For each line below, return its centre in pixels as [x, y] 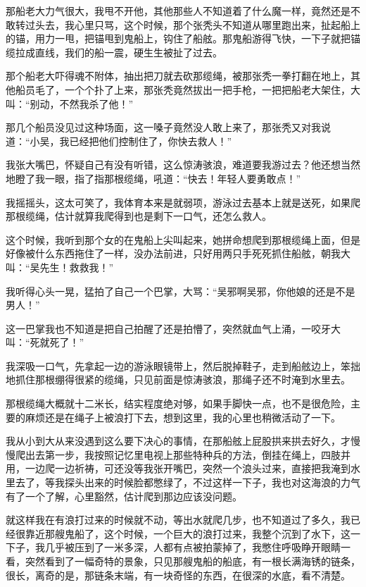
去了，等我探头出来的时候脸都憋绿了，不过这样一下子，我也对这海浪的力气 [188, 482]
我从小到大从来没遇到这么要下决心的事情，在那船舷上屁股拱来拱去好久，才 [178, 441]
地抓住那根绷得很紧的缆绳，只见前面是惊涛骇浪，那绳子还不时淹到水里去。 [178, 379]
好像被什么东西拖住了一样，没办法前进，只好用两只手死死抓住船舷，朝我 [173, 253]
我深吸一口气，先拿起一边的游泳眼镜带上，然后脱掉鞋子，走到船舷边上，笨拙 [183, 365]
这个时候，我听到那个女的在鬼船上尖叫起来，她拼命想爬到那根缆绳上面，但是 [183, 239]
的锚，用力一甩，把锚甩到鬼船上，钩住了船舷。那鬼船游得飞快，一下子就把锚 [183, 38]
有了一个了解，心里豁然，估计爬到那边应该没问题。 [124, 496]
